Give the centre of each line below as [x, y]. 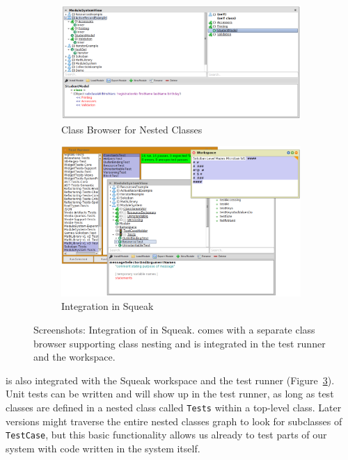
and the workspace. [74, 357]
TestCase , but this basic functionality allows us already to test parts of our [166, 435]
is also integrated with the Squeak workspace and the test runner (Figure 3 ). [170, 380]
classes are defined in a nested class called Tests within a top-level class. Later [174, 407]
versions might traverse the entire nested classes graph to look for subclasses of [174, 421]
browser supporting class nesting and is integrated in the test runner [180, 343]
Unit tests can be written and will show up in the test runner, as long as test [170, 394]
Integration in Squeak [108, 306]
